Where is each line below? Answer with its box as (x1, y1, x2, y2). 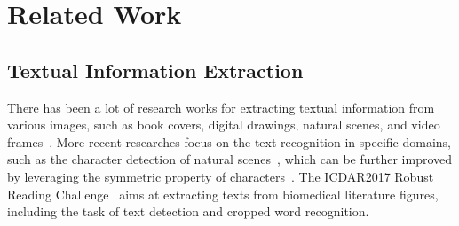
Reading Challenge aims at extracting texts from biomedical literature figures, (7, 184, 439, 203)
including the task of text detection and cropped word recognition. (7, 202, 369, 221)
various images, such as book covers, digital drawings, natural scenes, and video (7, 115, 440, 134)
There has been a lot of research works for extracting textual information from (7, 97, 435, 116)
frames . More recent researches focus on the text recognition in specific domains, (7, 132, 451, 151)
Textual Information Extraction (7, 56, 304, 83)
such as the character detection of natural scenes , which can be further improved (7, 150, 453, 168)
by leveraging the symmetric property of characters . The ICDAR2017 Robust (7, 167, 434, 185)
